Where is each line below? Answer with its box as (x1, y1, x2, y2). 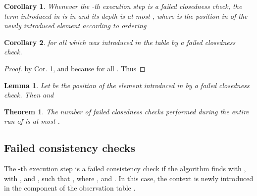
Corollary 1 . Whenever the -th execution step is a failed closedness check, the (4, 1, 242, 11)
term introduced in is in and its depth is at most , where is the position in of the (4, 10, 248, 21)
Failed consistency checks (4, 140, 136, 155)
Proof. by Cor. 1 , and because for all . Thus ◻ (4, 63, 146, 73)
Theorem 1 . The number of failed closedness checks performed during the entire (4, 106, 249, 116)
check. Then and (4, 90, 54, 100)
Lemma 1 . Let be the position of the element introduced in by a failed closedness (4, 80, 250, 90)
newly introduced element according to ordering (4, 20, 147, 31)
